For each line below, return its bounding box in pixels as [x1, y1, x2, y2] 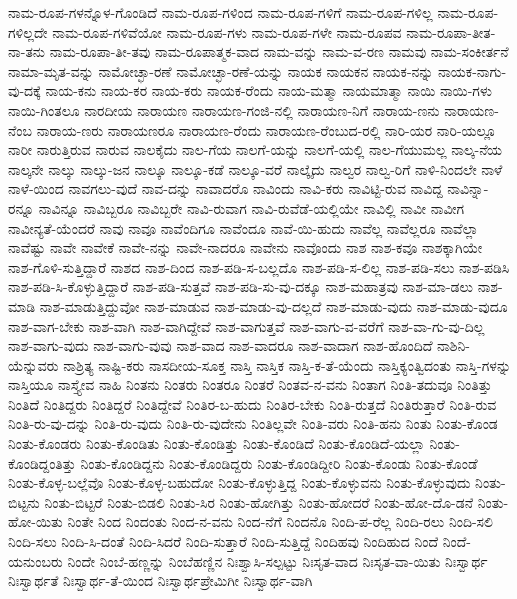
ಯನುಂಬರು [8, 550, 63, 571]
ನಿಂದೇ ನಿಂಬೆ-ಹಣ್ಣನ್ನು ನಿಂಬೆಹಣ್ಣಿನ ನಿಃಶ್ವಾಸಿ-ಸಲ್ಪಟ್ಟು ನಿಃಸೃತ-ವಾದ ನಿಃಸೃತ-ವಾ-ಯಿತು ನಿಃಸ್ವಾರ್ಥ [67, 550, 488, 571]
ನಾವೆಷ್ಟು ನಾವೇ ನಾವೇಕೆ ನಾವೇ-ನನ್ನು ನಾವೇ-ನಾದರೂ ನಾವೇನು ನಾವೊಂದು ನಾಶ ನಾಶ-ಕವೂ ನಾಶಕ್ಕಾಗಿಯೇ [8, 237, 483, 258]
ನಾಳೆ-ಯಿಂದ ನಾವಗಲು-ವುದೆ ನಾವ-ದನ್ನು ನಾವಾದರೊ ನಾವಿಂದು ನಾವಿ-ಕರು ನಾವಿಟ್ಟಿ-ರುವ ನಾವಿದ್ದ [8, 178, 443, 199]
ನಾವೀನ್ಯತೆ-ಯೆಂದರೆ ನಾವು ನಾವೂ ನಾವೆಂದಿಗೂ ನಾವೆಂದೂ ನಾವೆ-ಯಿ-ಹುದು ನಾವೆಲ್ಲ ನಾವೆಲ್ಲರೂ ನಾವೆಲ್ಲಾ [8, 217, 479, 238]
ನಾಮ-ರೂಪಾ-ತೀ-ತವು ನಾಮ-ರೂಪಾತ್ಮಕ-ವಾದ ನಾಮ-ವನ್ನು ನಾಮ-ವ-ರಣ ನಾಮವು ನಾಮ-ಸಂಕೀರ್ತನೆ [49, 41, 509, 62]
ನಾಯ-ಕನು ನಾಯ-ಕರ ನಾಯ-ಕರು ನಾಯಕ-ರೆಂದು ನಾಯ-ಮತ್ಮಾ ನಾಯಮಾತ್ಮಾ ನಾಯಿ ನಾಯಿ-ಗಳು [45, 80, 492, 101]
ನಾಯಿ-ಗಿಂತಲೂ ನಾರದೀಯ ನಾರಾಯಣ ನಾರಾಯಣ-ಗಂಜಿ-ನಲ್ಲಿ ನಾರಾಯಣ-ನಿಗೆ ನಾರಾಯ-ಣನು [8, 99, 440, 120]
